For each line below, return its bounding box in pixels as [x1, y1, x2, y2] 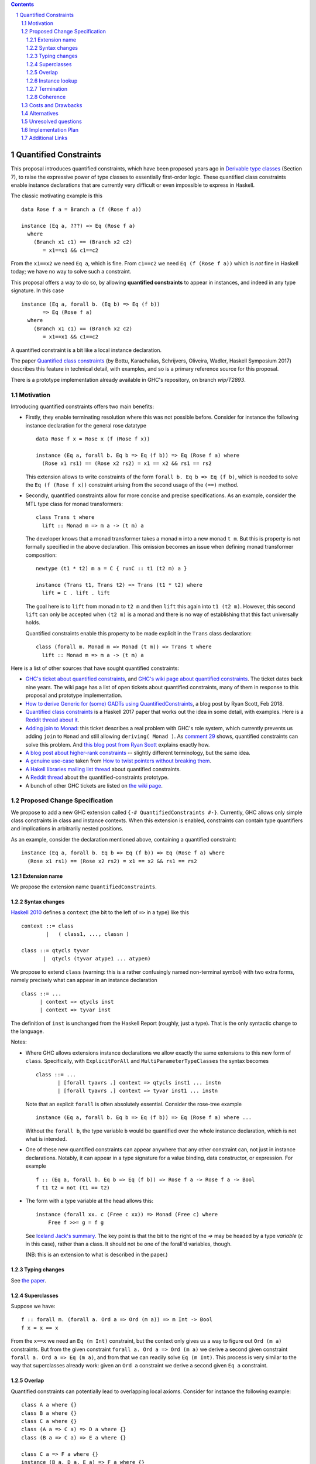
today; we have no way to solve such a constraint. [11, 268, 132, 275]
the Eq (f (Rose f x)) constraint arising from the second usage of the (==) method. [25, 481, 239, 488]
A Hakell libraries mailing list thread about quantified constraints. [25, 765, 181, 772]
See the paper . [11, 1277, 46, 1284]
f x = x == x [21, 1324, 59, 1331]
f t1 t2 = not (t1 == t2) [36, 1184, 111, 1191]
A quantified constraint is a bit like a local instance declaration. [11, 346, 162, 354]
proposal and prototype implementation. [25, 692, 123, 699]
